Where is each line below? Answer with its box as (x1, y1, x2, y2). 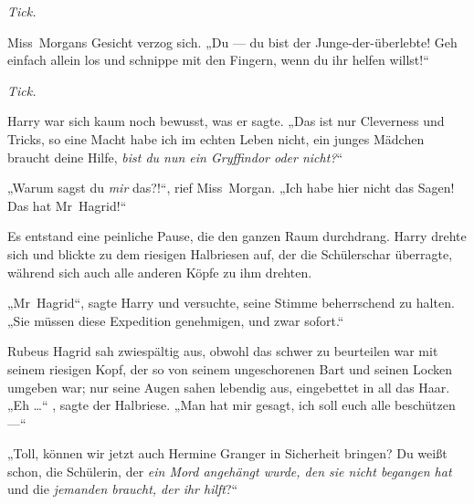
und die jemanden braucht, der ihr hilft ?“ (7, 479, 238, 499)
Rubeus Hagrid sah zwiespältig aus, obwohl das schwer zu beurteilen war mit (7, 341, 438, 361)
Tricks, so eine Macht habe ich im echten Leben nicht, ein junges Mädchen (7, 129, 425, 148)
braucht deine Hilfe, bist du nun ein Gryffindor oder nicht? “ (7, 147, 343, 166)
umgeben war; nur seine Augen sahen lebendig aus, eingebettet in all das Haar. (7, 377, 450, 396)
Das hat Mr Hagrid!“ (7, 195, 127, 215)
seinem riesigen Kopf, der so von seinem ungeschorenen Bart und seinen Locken (7, 359, 453, 378)
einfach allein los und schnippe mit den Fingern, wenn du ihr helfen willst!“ (7, 50, 429, 69)
